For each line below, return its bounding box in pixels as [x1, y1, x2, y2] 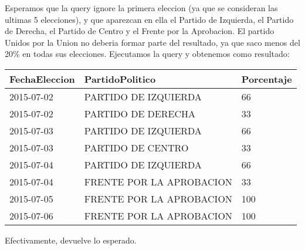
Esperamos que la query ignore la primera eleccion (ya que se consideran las [5, 2, 278, 13]
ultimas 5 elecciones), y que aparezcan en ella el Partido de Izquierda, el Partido [5, 13, 294, 25]
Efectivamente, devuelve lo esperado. [5, 234, 137, 246]
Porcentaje [241, 72, 292, 86]
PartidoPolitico [84, 72, 156, 86]
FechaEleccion [9, 72, 75, 86]
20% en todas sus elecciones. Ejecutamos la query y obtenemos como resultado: [5, 48, 290, 60]
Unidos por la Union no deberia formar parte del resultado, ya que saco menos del [5, 36, 300, 48]
